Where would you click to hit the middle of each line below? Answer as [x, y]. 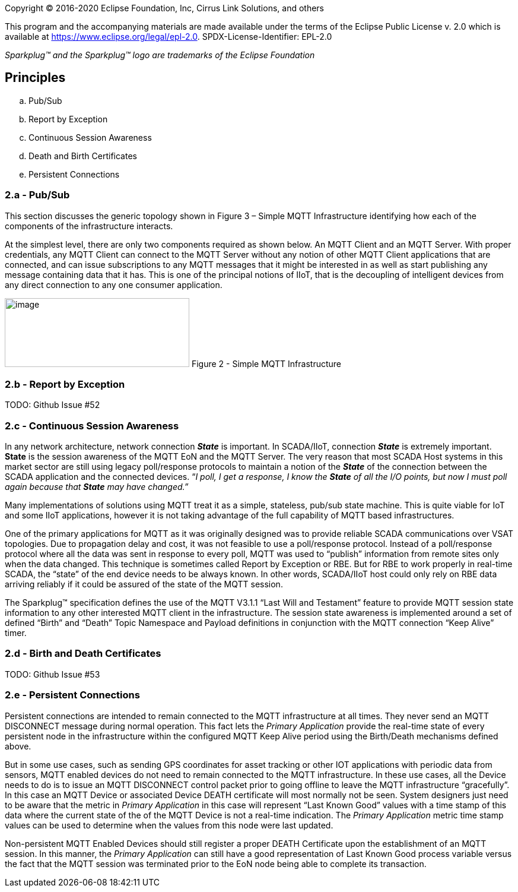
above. [18, 746]
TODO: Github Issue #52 [53, 405]
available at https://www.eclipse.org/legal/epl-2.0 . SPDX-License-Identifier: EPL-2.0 [169, 37]
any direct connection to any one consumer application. [114, 284]
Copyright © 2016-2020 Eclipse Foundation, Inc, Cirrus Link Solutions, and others [164, 8]
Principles [35, 78]
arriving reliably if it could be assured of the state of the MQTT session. [144, 584]
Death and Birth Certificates [83, 156]
